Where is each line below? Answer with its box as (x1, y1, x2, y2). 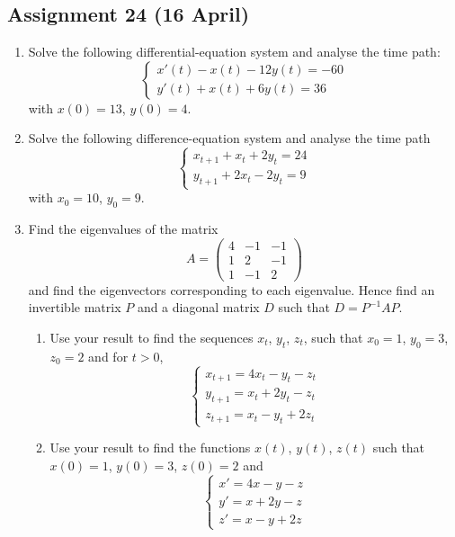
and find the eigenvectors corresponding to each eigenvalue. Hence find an (28, 280, 435, 299)
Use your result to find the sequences (49, 327, 254, 346)
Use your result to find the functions (49, 438, 251, 457)
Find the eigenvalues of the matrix (28, 219, 219, 237)
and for (88, 346, 129, 365)
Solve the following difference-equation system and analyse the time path (28, 129, 431, 148)
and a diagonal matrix (137, 298, 260, 317)
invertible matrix (28, 298, 121, 317)
